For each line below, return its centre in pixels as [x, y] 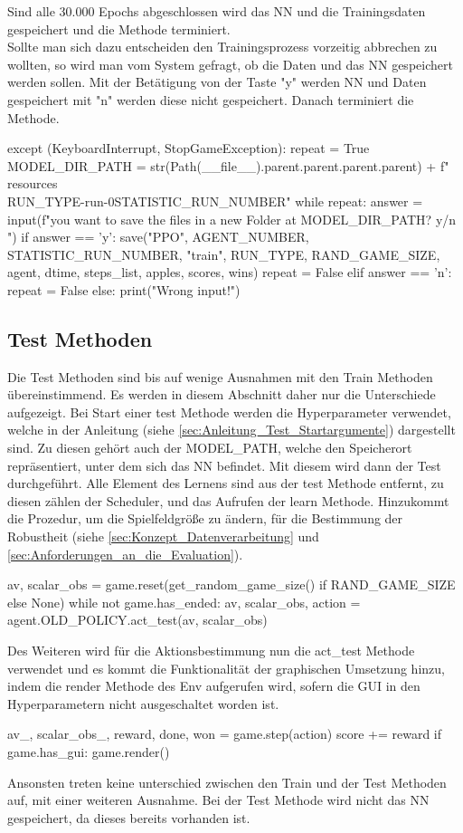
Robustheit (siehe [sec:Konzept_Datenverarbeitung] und [163, 536]
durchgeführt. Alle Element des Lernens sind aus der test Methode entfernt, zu [226, 483]
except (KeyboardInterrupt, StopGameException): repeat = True [189, 148]
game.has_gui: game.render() [89, 751]
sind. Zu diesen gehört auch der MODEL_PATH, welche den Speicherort [210, 448]
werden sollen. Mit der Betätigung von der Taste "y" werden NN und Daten [217, 82]
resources [33, 183]
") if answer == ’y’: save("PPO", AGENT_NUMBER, [158, 237]
